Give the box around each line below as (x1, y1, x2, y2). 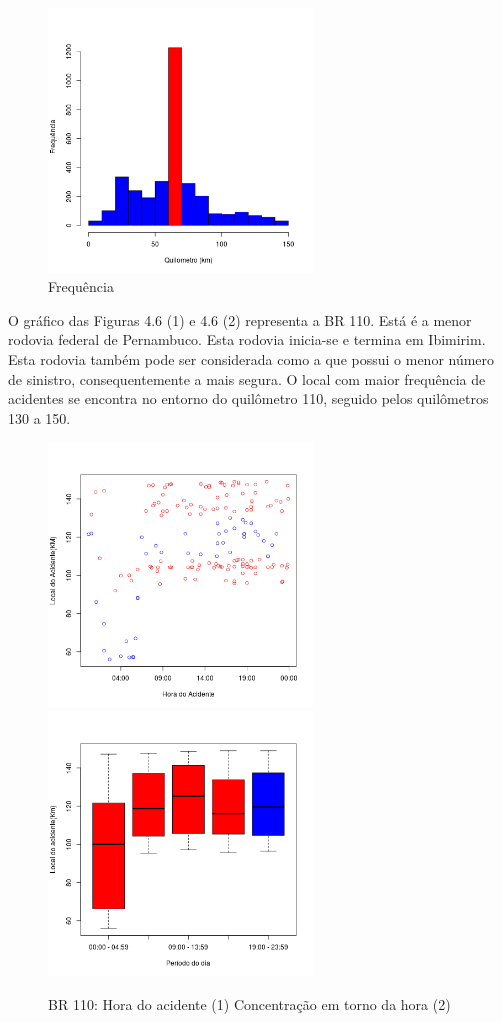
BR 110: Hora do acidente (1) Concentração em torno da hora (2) (48, 993, 451, 1014)
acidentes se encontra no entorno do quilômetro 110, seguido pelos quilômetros (8, 388, 489, 409)
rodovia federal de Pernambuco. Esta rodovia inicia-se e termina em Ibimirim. (8, 329, 486, 350)
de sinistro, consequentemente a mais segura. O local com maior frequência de (8, 368, 486, 389)
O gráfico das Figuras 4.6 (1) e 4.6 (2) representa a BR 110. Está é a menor (8, 309, 472, 330)
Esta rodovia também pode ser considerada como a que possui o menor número (8, 348, 495, 369)
